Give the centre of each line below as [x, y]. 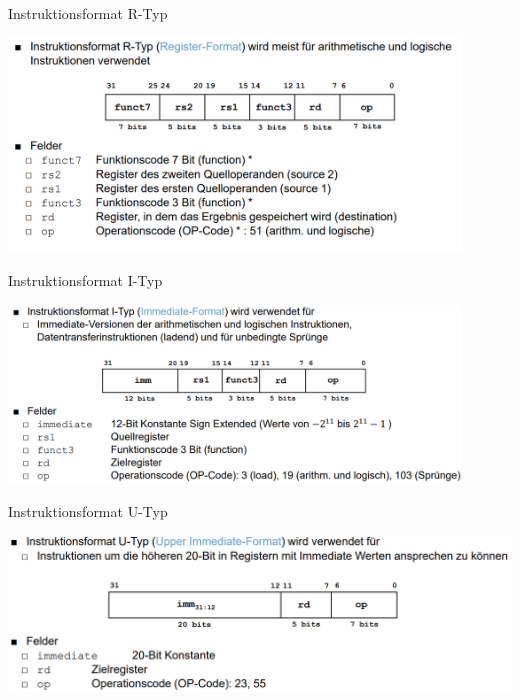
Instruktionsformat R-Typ [88, 13]
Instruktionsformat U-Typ [88, 510]
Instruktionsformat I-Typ [85, 280]
